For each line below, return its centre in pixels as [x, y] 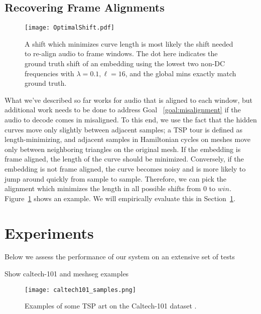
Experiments [49, 232]
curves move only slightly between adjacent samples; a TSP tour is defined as [123, 129]
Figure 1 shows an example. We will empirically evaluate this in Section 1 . [120, 198]
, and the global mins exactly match [181, 73]
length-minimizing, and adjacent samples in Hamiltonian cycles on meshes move [127, 139]
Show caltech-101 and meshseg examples [67, 274]
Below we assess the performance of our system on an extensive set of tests [120, 257]
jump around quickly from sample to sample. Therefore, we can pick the [116, 178]
